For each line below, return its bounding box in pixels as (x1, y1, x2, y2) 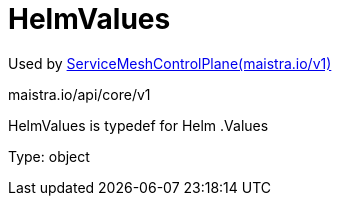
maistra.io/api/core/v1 (8, 85, 151, 103)
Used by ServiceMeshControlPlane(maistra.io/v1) (8, 54, 332, 72)
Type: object (8, 147, 90, 165)
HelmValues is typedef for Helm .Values (8, 116, 269, 134)
